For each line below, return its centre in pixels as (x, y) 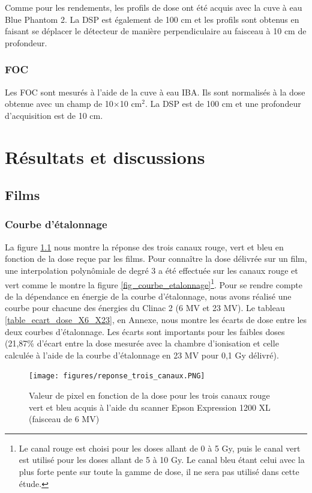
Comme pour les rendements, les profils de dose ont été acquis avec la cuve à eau (154, 7)
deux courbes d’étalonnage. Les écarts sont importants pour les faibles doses (145, 331)
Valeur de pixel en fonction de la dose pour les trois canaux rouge (149, 395)
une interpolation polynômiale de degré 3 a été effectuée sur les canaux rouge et (151, 270)
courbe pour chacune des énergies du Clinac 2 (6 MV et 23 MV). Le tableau (145, 308)
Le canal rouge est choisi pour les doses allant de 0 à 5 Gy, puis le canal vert (160, 448)
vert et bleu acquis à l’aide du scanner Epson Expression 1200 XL (150, 407)
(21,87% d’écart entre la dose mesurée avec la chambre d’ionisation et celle (142, 343)
